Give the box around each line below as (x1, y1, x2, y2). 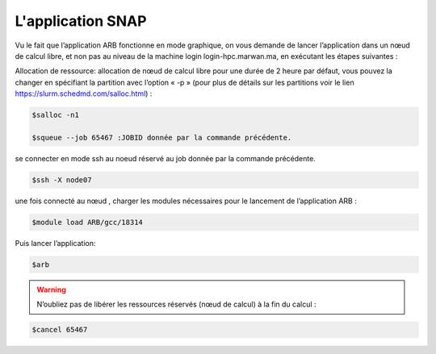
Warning (36, 285, 66, 294)
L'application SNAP (15, 12, 147, 30)
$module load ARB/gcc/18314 (31, 218, 143, 227)
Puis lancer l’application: (15, 238, 96, 248)
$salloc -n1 (31, 110, 80, 120)
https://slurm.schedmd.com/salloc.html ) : (15, 89, 153, 98)
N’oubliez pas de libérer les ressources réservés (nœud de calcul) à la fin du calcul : (36, 299, 317, 310)
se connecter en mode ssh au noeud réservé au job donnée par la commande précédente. (15, 153, 317, 163)
